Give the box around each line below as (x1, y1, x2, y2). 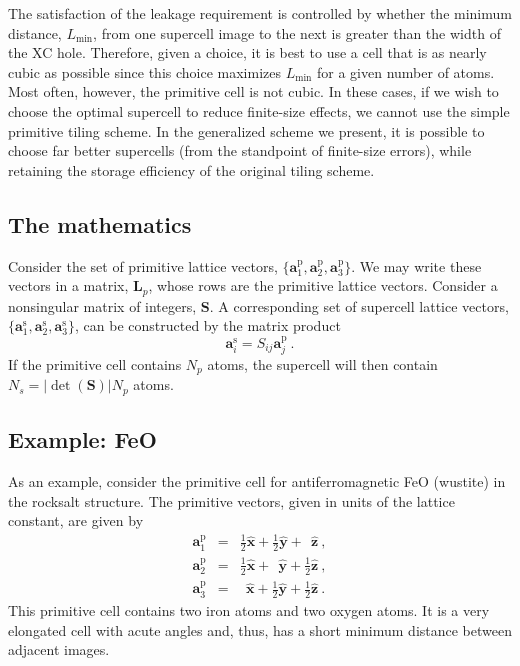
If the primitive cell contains (8, 354, 182, 375)
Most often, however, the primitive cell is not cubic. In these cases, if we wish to (8, 81, 499, 102)
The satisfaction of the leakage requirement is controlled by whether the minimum (8, 3, 512, 23)
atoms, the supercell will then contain (207, 354, 438, 375)
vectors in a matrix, (8, 275, 129, 296)
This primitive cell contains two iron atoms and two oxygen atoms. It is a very (8, 600, 490, 621)
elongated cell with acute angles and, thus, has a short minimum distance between (8, 619, 512, 640)
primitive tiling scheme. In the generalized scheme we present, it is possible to (8, 120, 485, 141)
